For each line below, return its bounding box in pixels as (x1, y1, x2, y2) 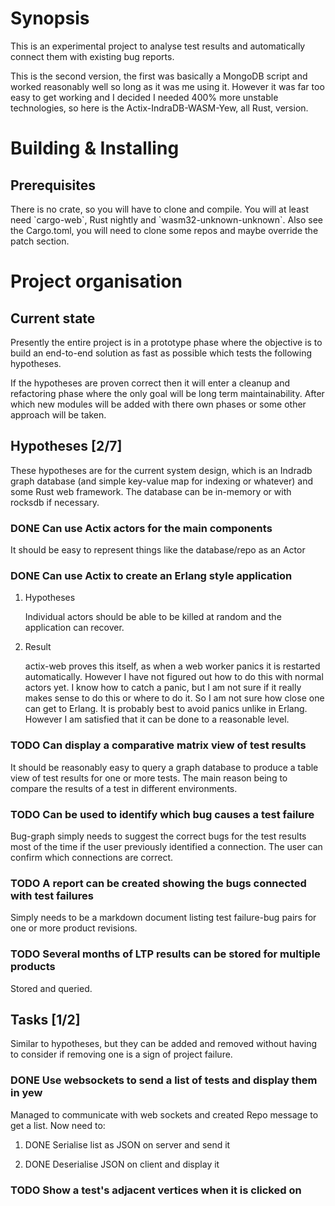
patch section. (10, 235, 70, 247)
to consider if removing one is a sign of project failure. (10, 1048, 233, 1061)
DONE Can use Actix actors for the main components (10, 521, 273, 535)
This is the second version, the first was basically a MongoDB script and (10, 70, 308, 82)
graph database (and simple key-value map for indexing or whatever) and (10, 475, 314, 487)
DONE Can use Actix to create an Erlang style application (10, 568, 293, 582)
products (10, 960, 56, 974)
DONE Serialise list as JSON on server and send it (24, 1138, 231, 1151)
